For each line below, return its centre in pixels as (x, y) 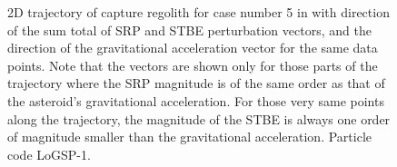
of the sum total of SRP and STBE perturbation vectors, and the (189, 29)
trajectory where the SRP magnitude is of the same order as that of (196, 83)
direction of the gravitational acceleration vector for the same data (193, 48)
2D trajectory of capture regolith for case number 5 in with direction (198, 12)
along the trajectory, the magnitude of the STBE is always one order (199, 118)
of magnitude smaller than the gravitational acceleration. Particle (190, 137)
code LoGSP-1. (49, 154)
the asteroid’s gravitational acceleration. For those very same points (196, 100)
